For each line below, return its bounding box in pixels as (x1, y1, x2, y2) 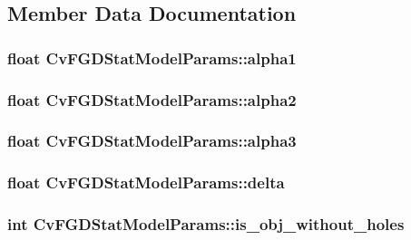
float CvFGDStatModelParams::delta (7, 171, 285, 194)
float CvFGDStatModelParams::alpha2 (7, 88, 297, 110)
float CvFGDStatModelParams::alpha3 (7, 130, 297, 152)
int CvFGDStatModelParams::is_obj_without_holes (7, 213, 405, 235)
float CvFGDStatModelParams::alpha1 (7, 46, 297, 69)
